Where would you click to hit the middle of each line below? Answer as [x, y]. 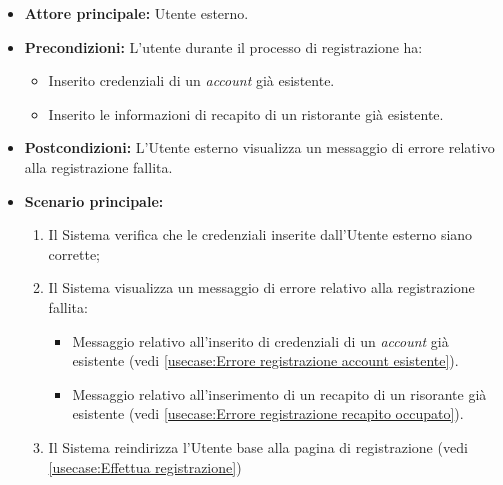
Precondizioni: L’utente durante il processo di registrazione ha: [223, 46]
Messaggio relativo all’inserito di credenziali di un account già [260, 340]
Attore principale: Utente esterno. [136, 13]
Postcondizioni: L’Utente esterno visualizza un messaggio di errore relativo [259, 147]
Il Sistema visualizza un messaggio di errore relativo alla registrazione [261, 287]
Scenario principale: [94, 200]
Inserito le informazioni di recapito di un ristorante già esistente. [246, 113]
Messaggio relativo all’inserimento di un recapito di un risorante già [279, 393]
